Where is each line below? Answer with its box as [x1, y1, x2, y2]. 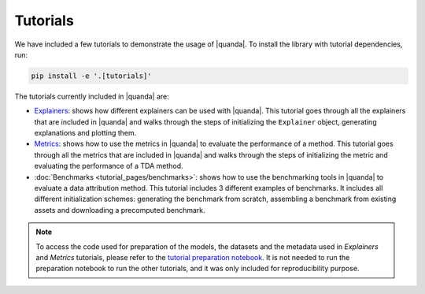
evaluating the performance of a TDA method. [34, 162, 184, 171]
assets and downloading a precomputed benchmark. [34, 205, 206, 214]
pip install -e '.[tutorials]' [31, 71, 153, 80]
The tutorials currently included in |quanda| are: [14, 91, 169, 101]
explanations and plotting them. [34, 128, 137, 138]
